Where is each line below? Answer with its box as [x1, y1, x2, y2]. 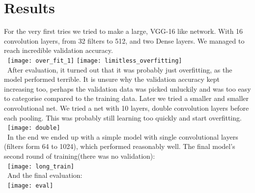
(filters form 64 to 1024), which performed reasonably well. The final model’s [4, 141, 235, 151]
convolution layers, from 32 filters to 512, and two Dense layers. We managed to [4, 35, 245, 46]
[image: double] [7, 124, 60, 132]
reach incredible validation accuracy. [4, 45, 113, 55]
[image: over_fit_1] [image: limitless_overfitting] [7, 57, 182, 64]
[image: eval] [7, 182, 54, 189]
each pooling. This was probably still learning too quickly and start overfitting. [4, 112, 242, 122]
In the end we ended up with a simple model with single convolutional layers [7, 131, 238, 142]
